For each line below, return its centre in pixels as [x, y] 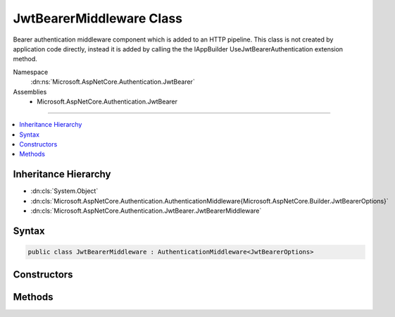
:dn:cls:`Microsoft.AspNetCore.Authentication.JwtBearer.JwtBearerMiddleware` [146, 211]
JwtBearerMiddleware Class [98, 18]
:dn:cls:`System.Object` [64, 191]
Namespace [31, 72]
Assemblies [30, 92]
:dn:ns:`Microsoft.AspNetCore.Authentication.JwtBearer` [113, 82]
